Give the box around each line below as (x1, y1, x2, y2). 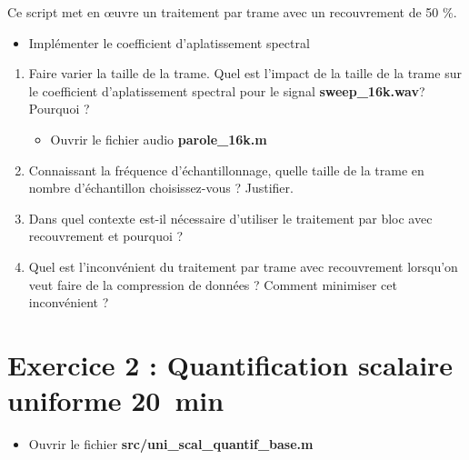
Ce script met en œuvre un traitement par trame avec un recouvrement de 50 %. (7, 3, 457, 21)
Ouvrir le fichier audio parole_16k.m (50, 129, 267, 148)
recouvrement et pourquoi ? (28, 226, 184, 245)
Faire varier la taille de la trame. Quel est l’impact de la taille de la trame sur (28, 64, 462, 83)
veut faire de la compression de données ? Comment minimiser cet (28, 275, 397, 294)
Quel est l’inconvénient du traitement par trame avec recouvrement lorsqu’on (28, 256, 458, 275)
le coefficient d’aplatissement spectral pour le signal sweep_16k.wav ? (28, 81, 425, 100)
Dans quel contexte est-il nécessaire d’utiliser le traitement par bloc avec (28, 208, 433, 227)
